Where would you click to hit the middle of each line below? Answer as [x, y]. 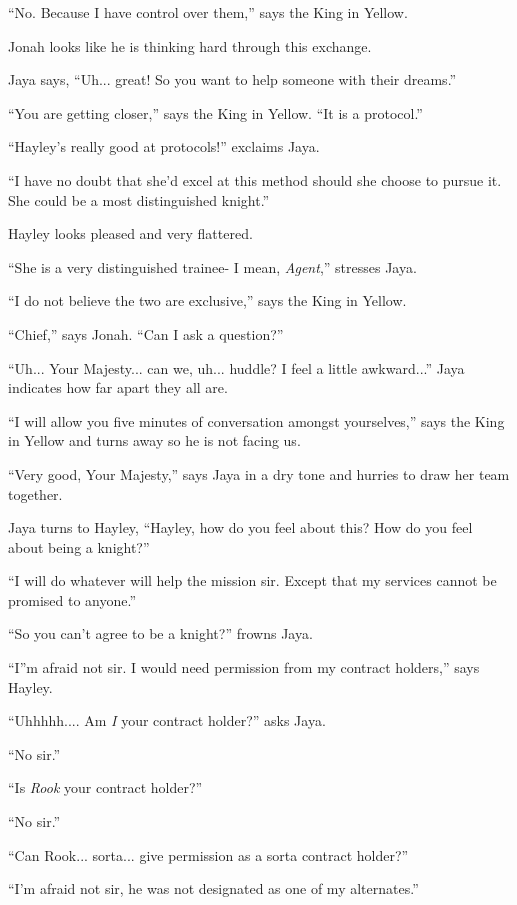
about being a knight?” [79, 546]
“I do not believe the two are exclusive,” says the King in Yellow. [207, 300]
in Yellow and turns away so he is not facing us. [154, 440]
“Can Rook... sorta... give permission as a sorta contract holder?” [208, 854]
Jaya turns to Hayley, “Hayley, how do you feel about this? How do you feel [240, 527]
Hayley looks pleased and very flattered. [130, 233]
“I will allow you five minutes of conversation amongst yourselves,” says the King [256, 420]
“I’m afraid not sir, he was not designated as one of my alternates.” [213, 888]
